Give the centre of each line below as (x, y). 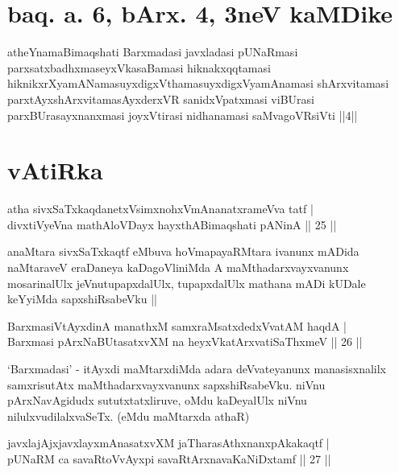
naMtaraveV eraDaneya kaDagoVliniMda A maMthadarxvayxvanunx (178, 267)
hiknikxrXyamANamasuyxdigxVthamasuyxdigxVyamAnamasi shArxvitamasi (198, 83)
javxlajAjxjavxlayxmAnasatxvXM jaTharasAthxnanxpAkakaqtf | (168, 443)
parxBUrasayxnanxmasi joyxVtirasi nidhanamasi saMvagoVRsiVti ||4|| (183, 115)
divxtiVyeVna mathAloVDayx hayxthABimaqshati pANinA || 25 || (172, 224)
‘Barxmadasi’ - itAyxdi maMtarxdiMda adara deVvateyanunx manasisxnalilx (197, 368)
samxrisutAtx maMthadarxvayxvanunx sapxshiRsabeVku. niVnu (166, 384)
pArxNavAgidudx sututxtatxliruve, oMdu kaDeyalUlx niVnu (157, 400)
